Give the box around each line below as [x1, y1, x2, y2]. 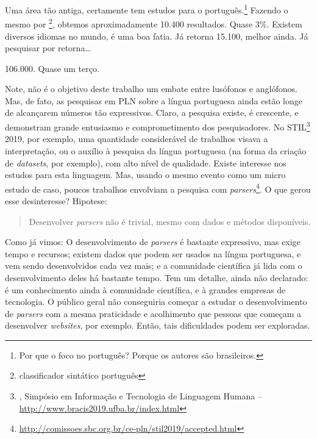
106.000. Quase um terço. [5, 62, 99, 74]
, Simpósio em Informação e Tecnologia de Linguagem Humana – [19, 390, 262, 402]
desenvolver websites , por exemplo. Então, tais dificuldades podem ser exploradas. [5, 319, 310, 332]
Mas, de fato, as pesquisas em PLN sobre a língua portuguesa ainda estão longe [5, 94, 302, 107]
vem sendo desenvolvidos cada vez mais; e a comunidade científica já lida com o [5, 259, 302, 272]
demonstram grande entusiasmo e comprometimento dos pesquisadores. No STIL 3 [5, 119, 310, 133]
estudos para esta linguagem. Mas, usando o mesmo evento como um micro [5, 168, 286, 181]
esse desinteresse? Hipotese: [5, 194, 107, 207]
